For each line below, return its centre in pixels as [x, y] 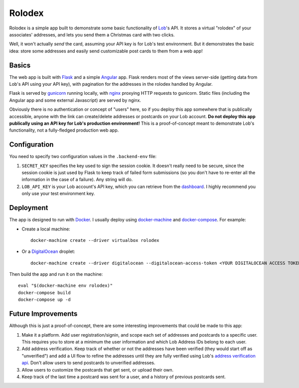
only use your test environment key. [58, 194]
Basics [20, 65]
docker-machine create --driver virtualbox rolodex [95, 240]
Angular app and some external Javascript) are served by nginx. [75, 100]
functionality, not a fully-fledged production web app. [64, 130]
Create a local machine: [46, 229]
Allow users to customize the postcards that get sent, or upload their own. [98, 370]
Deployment [29, 208]
